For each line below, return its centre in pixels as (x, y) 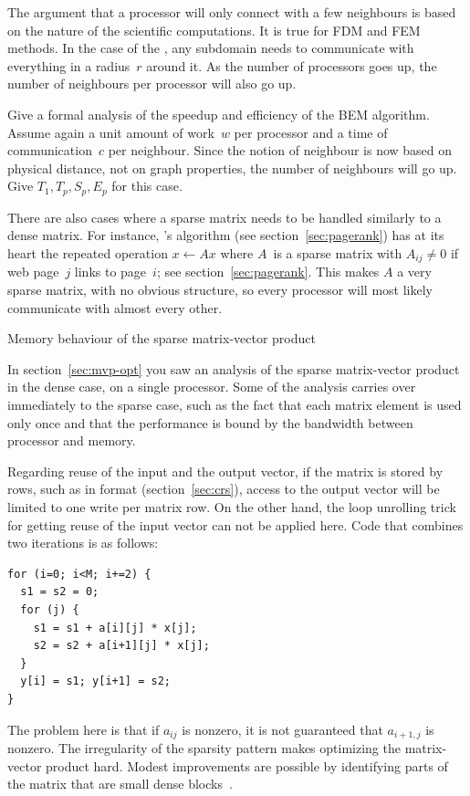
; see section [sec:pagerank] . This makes (268, 272)
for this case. (147, 186)
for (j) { (50, 609)
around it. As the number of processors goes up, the (292, 65)
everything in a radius (69, 65)
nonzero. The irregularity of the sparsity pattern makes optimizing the (204, 747)
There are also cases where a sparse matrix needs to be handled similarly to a (225, 217)
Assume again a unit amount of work (111, 132)
